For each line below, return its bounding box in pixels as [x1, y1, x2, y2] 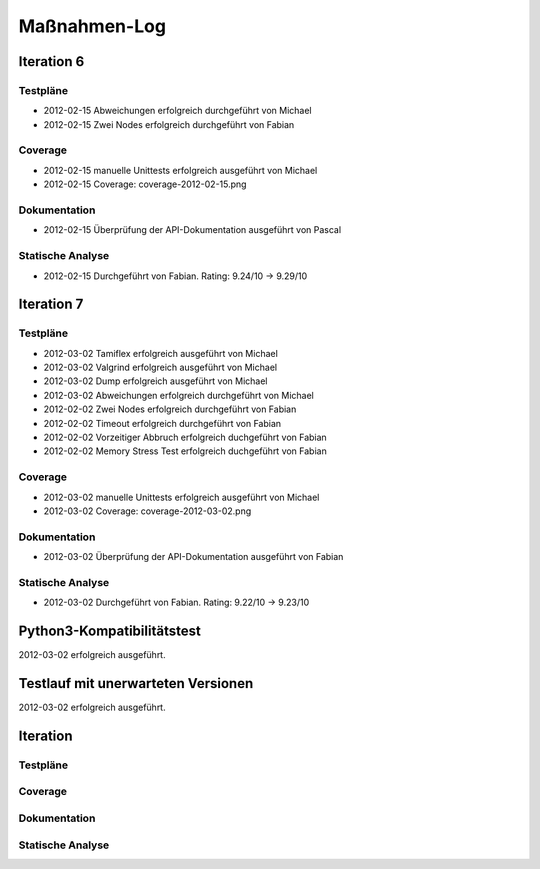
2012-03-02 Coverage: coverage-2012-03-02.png [43, 505, 252, 517]
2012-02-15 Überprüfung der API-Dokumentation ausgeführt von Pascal [43, 224, 342, 236]
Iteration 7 [18, 296, 84, 313]
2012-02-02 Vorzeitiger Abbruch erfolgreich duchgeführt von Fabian [43, 431, 327, 444]
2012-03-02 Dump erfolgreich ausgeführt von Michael [43, 375, 268, 387]
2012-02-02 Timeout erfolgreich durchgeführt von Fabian [43, 417, 282, 429]
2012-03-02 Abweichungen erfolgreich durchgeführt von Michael [43, 389, 314, 401]
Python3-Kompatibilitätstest [18, 623, 202, 640]
